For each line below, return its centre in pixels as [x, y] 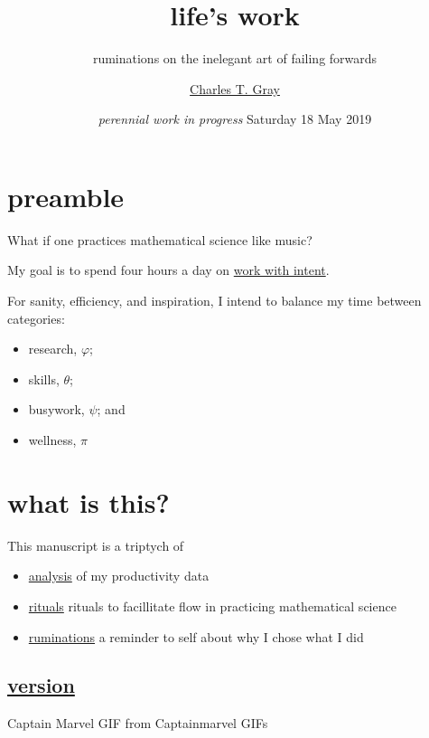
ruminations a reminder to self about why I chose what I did [196, 636]
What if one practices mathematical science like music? [160, 239]
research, [53, 349]
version [41, 685]
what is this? [89, 501]
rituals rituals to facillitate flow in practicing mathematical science [212, 606]
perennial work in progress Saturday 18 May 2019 [235, 119]
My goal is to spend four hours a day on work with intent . [168, 270]
